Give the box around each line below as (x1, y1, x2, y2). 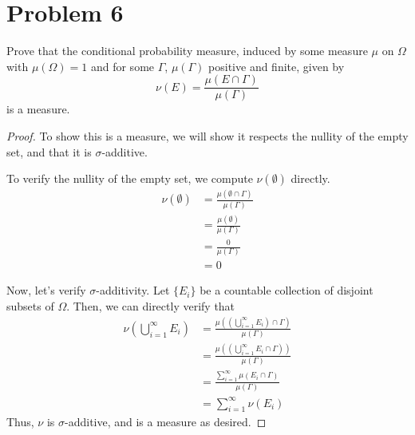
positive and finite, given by (208, 57, 345, 74)
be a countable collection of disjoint (200, 282, 373, 299)
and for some (90, 57, 155, 74)
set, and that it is (6, 143, 92, 160)
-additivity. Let (96, 282, 170, 299)
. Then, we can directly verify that (66, 297, 235, 314)
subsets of (6, 297, 54, 314)
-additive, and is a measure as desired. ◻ (65, 413, 267, 430)
